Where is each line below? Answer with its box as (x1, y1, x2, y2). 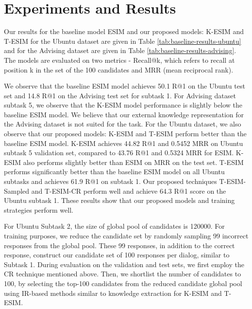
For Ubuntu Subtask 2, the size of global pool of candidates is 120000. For (4, 221, 225, 231)
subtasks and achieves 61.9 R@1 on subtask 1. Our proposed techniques (4, 176, 217, 186)
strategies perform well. (4, 204, 73, 215)
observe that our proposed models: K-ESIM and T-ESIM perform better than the (4, 128, 247, 139)
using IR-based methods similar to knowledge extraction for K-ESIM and (4, 288, 222, 298)
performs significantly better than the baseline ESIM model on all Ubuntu (4, 166, 225, 177)
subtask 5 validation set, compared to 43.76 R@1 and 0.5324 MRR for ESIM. (4, 147, 234, 158)
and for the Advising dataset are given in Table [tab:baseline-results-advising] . (4, 45, 236, 55)
